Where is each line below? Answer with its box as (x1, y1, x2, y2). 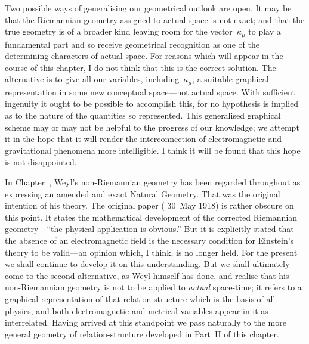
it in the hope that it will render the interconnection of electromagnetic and (5, 132, 282, 145)
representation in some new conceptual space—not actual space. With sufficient (5, 85, 295, 98)
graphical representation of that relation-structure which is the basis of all (5, 292, 276, 305)
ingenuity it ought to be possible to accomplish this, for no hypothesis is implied (5, 97, 299, 110)
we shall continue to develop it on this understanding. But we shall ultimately (5, 258, 290, 270)
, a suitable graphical (192, 73, 269, 85)
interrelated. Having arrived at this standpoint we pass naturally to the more (5, 316, 286, 328)
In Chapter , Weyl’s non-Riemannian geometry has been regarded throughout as (5, 176, 301, 188)
